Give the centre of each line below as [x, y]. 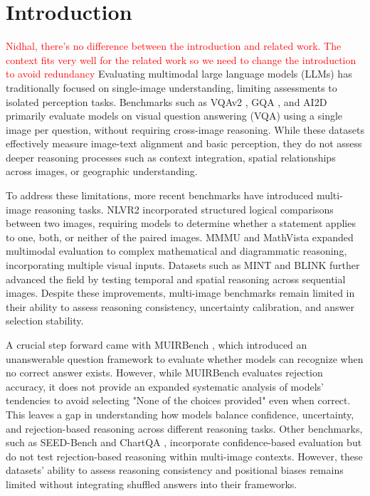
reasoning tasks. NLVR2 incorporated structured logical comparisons [184, 209]
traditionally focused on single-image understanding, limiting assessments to [171, 87]
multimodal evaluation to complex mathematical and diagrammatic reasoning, [176, 251]
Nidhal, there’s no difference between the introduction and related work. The [174, 46]
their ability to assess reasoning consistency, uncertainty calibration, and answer [180, 306]
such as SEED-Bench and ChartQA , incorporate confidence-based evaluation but [184, 442]
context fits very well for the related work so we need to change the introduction [181, 59]
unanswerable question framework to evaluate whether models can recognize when [185, 358]
